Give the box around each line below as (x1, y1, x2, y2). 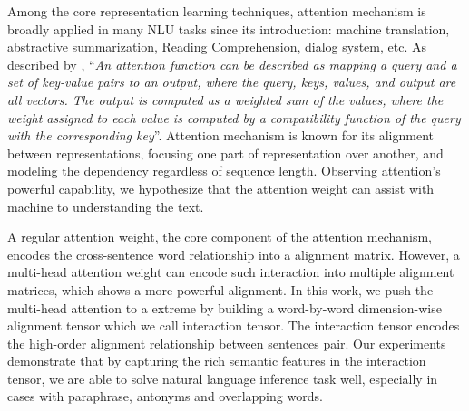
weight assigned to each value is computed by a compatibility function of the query (7, 108, 461, 127)
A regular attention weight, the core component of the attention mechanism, (7, 227, 433, 246)
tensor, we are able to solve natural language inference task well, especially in (7, 368, 438, 387)
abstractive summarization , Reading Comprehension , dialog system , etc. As (7, 37, 427, 56)
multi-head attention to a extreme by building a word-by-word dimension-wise (7, 298, 442, 317)
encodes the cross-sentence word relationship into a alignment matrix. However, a (7, 244, 460, 263)
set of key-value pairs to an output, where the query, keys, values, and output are (7, 72, 456, 91)
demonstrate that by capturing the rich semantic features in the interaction (7, 351, 426, 370)
